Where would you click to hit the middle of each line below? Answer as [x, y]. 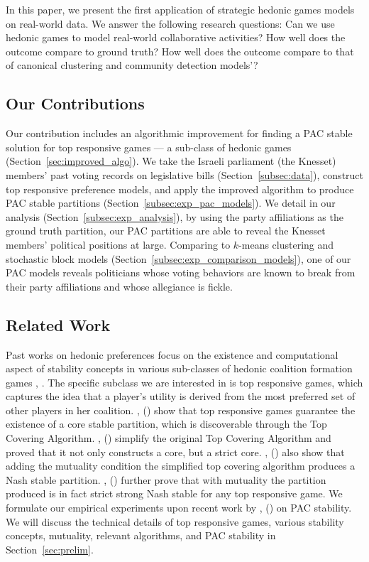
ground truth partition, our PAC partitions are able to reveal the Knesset [166, 231]
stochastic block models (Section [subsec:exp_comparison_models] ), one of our [178, 258]
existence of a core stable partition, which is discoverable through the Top [166, 424]
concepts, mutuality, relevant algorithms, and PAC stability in [141, 535]
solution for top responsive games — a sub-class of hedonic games [149, 147]
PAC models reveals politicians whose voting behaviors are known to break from [181, 272]
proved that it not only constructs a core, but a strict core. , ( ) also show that [175, 452]
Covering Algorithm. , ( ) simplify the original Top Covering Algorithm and [169, 438]
